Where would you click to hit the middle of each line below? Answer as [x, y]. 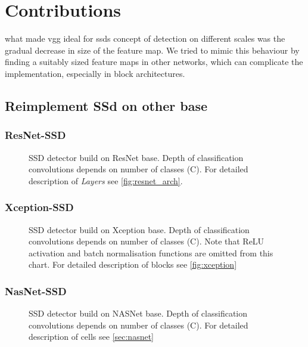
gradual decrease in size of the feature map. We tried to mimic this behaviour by [152, 50]
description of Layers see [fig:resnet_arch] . [106, 180]
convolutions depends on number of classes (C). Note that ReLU [147, 241]
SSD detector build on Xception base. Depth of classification [139, 229]
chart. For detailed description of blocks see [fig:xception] [133, 264]
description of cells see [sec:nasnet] [91, 337]
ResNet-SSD [35, 135]
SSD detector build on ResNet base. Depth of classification [136, 157]
